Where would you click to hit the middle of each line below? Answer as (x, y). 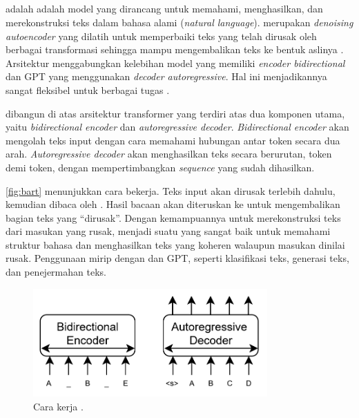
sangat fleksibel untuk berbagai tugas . (88, 89)
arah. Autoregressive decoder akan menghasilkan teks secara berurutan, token (169, 154)
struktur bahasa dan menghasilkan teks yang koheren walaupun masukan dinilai (175, 244)
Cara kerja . (58, 406)
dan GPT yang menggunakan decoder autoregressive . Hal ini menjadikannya (166, 76)
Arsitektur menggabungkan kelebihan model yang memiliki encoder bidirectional (175, 63)
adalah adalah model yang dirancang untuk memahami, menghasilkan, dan (164, 9)
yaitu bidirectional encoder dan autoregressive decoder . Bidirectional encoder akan (177, 127)
